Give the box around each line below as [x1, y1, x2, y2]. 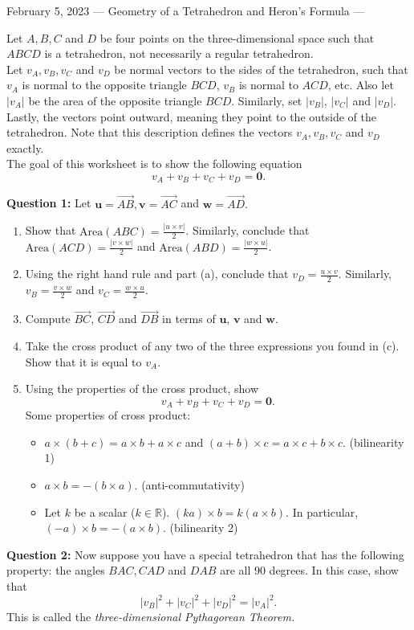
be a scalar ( [74, 503, 136, 520]
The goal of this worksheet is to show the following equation [6, 155, 302, 172]
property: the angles [6, 562, 105, 579]
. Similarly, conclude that [185, 222, 310, 239]
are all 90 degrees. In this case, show [220, 562, 399, 579]
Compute [25, 310, 71, 327]
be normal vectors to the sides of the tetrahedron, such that [114, 60, 408, 77]
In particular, [292, 503, 359, 520]
